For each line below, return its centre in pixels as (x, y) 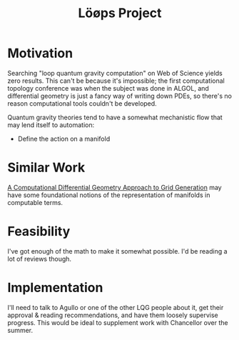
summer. (20, 330)
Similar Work (46, 167)
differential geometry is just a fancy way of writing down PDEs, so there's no (119, 96)
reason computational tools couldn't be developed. (82, 103)
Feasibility (39, 232)
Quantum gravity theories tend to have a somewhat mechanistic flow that (115, 117)
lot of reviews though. (40, 259)
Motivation (40, 53)
